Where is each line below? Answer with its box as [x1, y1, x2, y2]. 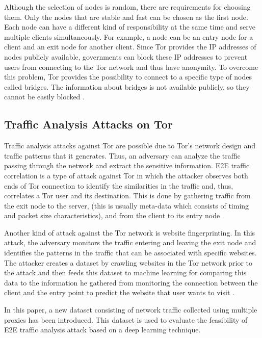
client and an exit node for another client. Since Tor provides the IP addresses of [4, 41, 256, 52]
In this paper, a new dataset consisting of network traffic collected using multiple [4, 304, 257, 315]
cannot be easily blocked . [4, 91, 85, 102]
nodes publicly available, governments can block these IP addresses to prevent [4, 51, 248, 62]
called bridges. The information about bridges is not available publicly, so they [4, 81, 250, 92]
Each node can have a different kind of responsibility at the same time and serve [4, 21, 255, 32]
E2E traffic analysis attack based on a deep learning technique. [4, 324, 201, 335]
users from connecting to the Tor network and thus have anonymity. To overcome [4, 61, 258, 72]
